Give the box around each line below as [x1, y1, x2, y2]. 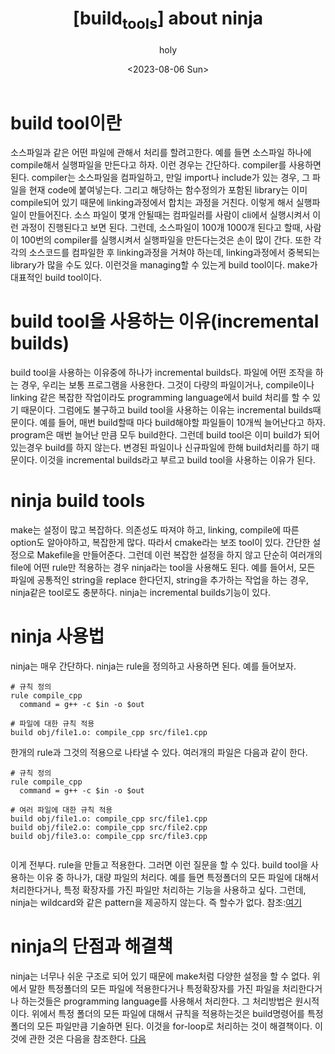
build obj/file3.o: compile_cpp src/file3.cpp [10, 832, 208, 842]
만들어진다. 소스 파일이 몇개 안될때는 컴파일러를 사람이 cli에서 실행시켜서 [28, 209, 311, 221]
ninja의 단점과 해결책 [10, 935, 173, 958]
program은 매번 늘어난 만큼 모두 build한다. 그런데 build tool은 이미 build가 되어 [10, 429, 321, 441]
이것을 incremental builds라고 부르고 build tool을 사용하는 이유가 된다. [39, 454, 316, 466]
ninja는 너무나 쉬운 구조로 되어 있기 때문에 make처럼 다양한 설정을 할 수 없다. [10, 970, 310, 982]
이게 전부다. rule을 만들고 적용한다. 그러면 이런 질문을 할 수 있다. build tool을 [10, 859, 309, 871]
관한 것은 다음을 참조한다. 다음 [28, 1033, 147, 1045]
